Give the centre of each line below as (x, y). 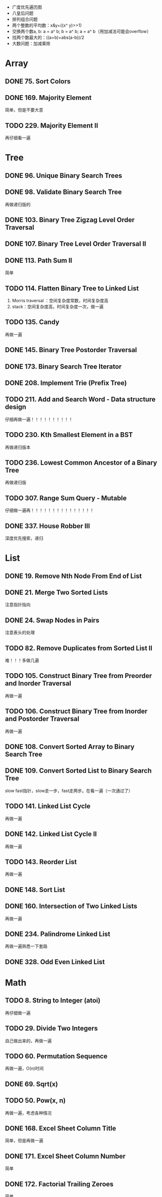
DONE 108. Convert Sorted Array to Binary (70, 747)
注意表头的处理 (20, 632)
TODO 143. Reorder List (41, 862)
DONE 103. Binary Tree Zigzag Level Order (70, 220)
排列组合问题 (25, 19)
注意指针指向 (18, 605)
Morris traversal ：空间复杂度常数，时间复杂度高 (60, 300)
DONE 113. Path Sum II (39, 260)
